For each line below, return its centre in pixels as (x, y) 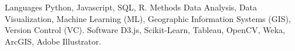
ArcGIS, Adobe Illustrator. (53, 41)
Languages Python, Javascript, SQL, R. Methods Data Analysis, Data (131, 7)
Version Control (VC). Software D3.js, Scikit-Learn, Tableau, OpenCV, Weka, (145, 30)
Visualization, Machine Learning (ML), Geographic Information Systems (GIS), (148, 18)
